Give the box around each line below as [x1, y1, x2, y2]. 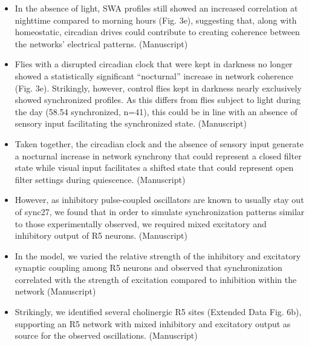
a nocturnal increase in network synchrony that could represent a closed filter [15, 149, 302, 162]
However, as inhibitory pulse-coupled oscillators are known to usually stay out [15, 193, 304, 206]
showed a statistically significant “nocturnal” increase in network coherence [15, 69, 293, 82]
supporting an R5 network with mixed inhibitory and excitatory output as [15, 317, 291, 330]
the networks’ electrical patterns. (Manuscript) [15, 37, 188, 50]
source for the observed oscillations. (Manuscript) [15, 329, 198, 342]
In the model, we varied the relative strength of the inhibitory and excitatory [15, 249, 301, 262]
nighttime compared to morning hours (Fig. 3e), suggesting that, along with [15, 13, 297, 26]
